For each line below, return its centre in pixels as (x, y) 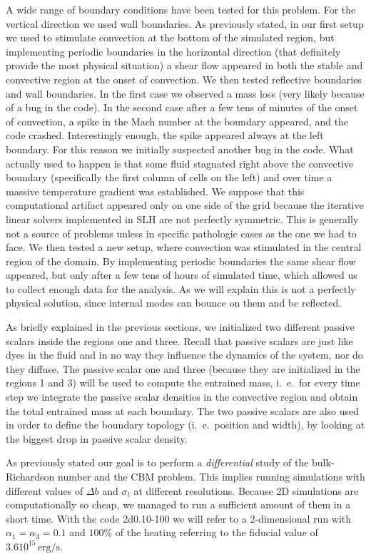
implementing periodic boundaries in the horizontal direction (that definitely (173, 51)
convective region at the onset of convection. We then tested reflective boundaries (184, 79)
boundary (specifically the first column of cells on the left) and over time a (169, 177)
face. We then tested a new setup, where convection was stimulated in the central (184, 247)
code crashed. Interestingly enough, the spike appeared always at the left (165, 135)
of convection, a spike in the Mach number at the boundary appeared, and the (177, 121)
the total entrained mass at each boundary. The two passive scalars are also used (182, 410)
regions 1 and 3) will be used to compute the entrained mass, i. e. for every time (183, 383)
